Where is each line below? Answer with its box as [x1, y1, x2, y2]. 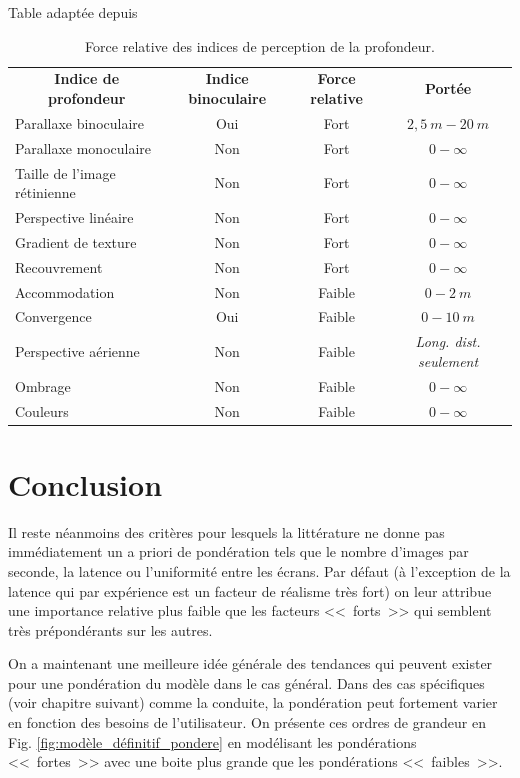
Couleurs [15, 400, 69, 421]
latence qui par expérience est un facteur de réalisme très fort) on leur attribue [8, 580, 492, 601]
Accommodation [15, 281, 115, 302]
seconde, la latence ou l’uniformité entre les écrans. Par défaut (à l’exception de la [8, 560, 511, 581]
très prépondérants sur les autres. [8, 619, 213, 640]
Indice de [54, 68, 120, 89]
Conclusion [8, 463, 163, 504]
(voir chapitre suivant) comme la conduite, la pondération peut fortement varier [8, 692, 498, 713]
